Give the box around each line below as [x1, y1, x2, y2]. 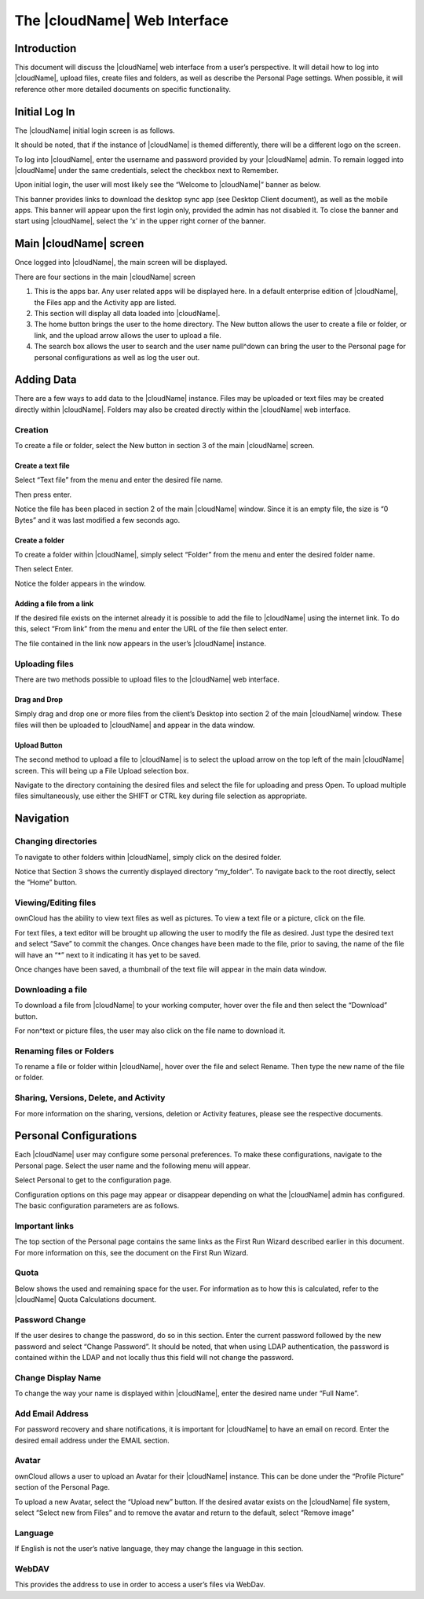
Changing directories [14, 836, 97, 847]
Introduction [14, 42, 77, 55]
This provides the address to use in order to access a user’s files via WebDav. [14, 1580, 266, 1590]
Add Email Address [14, 1408, 90, 1419]
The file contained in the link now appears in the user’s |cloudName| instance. [14, 638, 267, 648]
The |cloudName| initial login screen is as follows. [14, 126, 176, 135]
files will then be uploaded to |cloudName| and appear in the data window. [14, 720, 255, 730]
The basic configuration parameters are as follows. [14, 1201, 180, 1211]
